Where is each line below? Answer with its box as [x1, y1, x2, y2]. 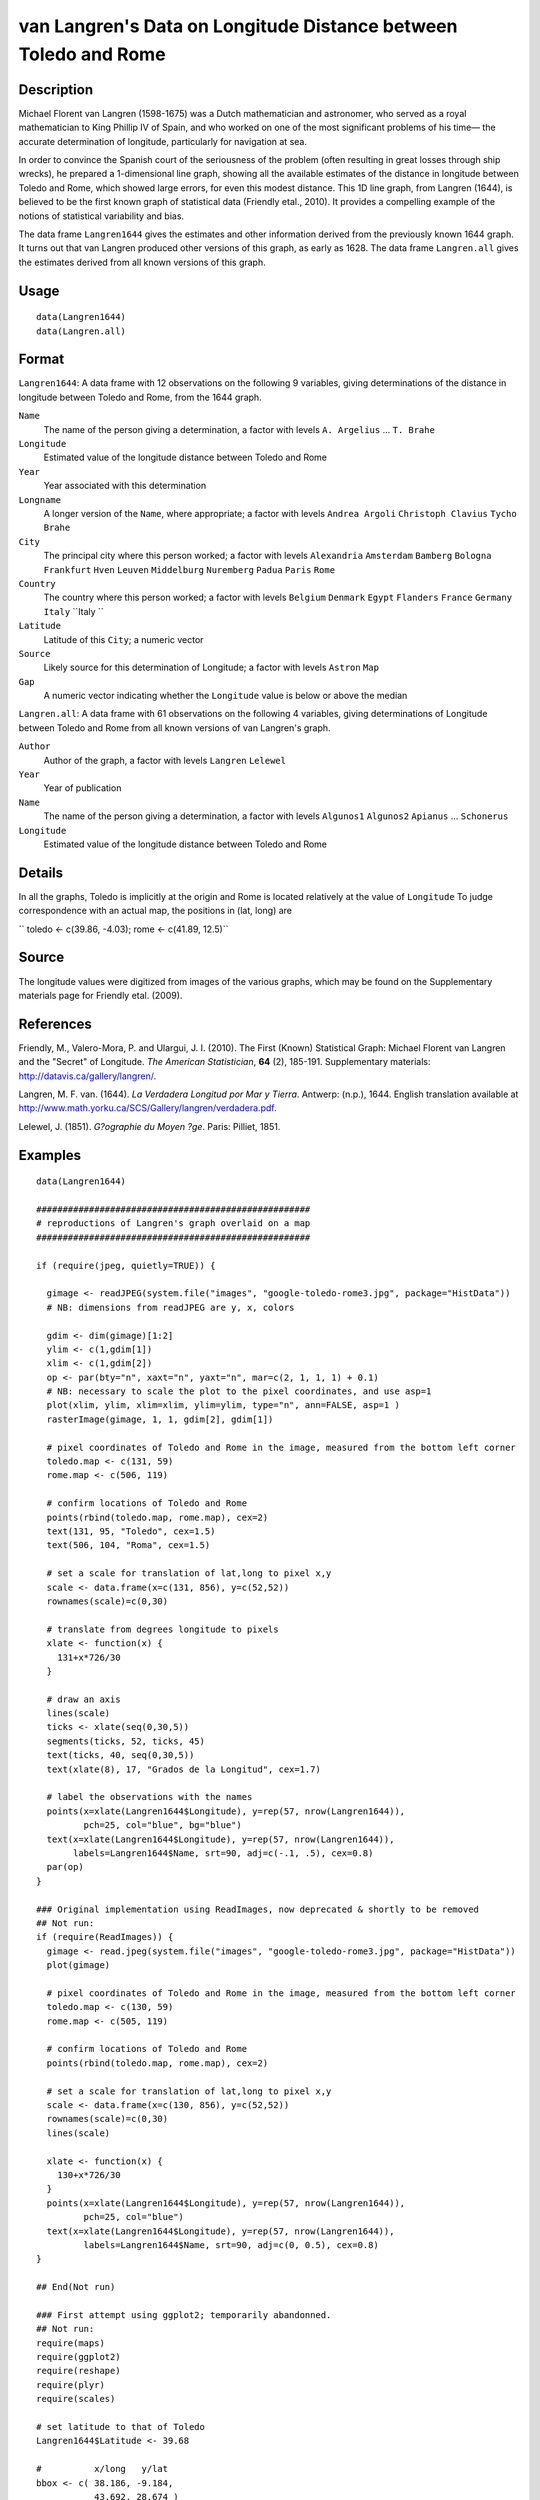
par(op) [46, 1861, 84, 1873]
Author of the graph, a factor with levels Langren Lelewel [43, 754, 287, 766]
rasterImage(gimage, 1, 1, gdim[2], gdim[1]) [46, 1413, 274, 1425]
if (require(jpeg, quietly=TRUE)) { [36, 1260, 216, 1271]
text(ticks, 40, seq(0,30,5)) [46, 1750, 195, 1761]
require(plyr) [36, 2379, 105, 2390]
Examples [18, 1146, 82, 1164]
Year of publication [43, 782, 122, 794]
